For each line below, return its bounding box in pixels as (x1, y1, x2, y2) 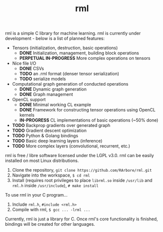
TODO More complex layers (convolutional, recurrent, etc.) (12, 143, 130, 149)
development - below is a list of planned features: (5, 36, 105, 41)
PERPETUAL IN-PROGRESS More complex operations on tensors (19, 55, 150, 61)
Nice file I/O (12, 60, 37, 66)
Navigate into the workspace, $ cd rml (12, 172, 90, 178)
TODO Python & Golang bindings (12, 133, 79, 139)
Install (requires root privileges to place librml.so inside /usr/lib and (12, 178, 153, 183)
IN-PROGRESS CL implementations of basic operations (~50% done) (19, 117, 159, 123)
